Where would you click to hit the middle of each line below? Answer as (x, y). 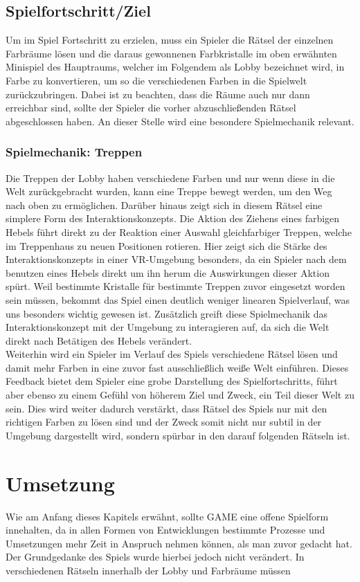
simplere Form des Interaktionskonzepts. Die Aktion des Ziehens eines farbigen (173, 218)
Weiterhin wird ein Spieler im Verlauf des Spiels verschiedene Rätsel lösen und (172, 354)
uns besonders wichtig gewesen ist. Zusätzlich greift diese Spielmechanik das (166, 313)
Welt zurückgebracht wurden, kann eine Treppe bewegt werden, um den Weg (169, 191)
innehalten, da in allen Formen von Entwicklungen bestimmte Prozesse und (165, 530)
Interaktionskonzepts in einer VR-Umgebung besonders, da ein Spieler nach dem (176, 259)
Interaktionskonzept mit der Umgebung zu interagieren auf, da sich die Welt (168, 327)
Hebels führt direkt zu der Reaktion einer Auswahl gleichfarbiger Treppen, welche (179, 231)
